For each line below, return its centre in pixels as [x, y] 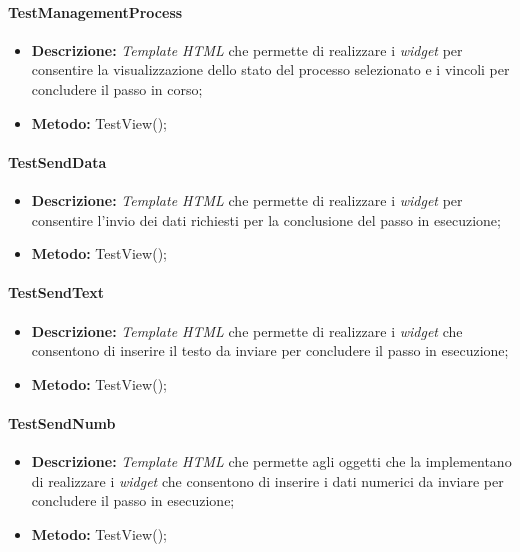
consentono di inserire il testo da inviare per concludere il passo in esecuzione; [270, 350]
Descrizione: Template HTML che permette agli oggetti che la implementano [271, 461]
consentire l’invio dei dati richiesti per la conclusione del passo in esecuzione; [266, 219]
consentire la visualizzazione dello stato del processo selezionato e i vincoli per [270, 69]
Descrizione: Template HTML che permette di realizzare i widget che [247, 330]
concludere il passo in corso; [117, 88]
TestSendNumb [62, 422]
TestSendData [57, 161]
